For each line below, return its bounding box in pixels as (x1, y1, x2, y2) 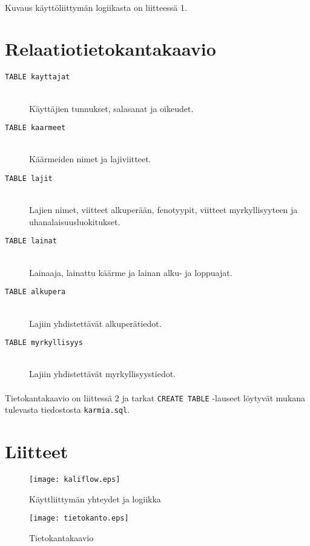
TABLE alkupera (5, 288, 66, 297)
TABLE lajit (5, 174, 53, 183)
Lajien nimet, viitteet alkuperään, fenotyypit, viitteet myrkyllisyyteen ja (29, 203, 298, 216)
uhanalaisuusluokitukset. (29, 215, 120, 228)
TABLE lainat (5, 237, 57, 246)
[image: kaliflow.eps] (29, 475, 120, 484)
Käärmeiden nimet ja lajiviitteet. (29, 153, 151, 165)
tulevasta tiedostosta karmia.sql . (5, 403, 130, 416)
